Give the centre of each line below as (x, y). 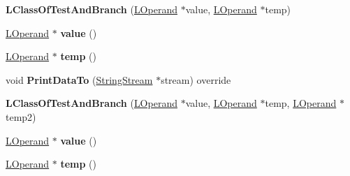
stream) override (196, 79)
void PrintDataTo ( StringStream (79, 79)
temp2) (21, 116)
